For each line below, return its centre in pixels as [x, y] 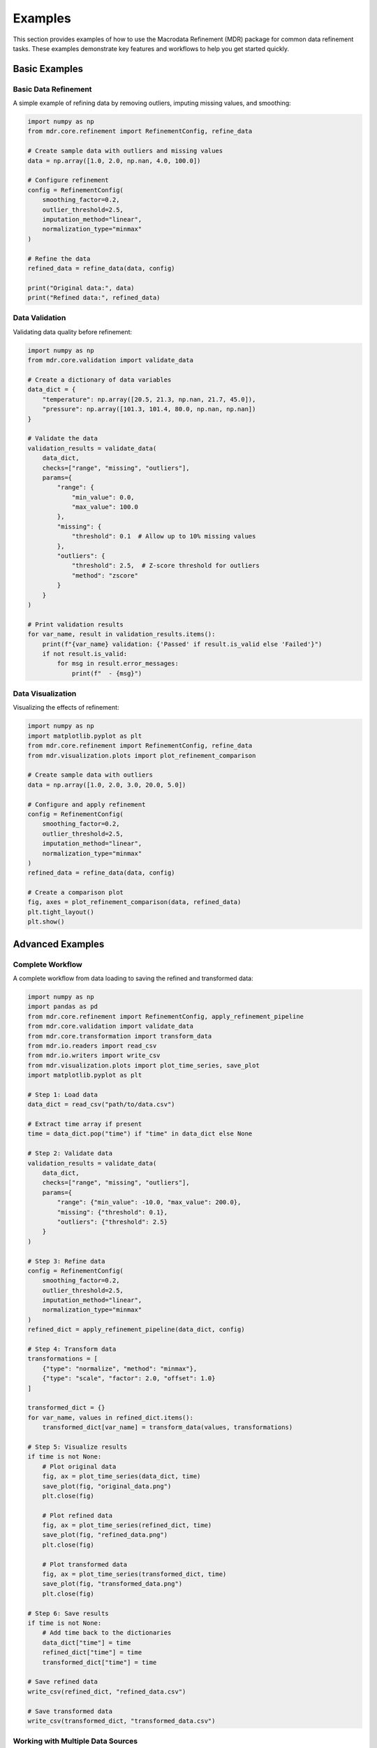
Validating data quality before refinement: [73, 331]
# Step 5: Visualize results [77, 1447]
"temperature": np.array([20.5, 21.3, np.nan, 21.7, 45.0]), [149, 399]
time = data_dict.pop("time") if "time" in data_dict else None [140, 1134]
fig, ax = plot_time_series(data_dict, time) [121, 1476]
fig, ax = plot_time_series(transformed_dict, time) [134, 1574]
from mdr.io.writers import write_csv [94, 1055]
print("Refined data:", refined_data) [94, 298]
